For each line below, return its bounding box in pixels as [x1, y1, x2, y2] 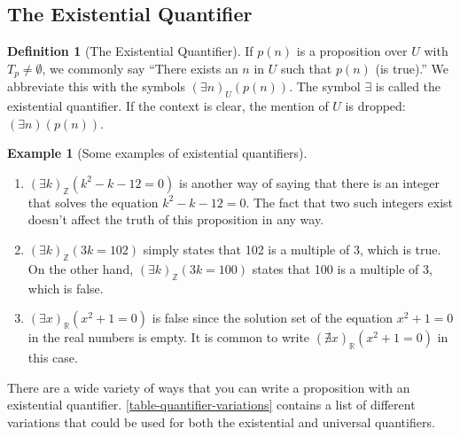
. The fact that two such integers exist [246, 192, 453, 211]
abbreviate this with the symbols [7, 77, 185, 96]
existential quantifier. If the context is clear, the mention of [7, 97, 329, 115]
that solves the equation [27, 192, 159, 211]
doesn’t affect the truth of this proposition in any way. [27, 210, 324, 229]
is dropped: [345, 97, 406, 115]
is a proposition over [296, 42, 408, 60]
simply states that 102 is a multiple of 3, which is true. [143, 240, 441, 259]
